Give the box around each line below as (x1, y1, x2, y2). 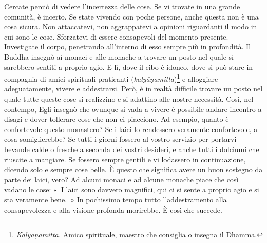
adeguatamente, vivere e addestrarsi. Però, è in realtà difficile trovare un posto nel (4, 83, 263, 94)
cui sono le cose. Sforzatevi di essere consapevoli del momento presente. (4, 31, 228, 42)
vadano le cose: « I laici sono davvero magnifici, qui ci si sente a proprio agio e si (4, 184, 259, 195)
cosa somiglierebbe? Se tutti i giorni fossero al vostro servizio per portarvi (4, 134, 237, 144)
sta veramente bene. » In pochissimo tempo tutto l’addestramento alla (4, 194, 227, 204)
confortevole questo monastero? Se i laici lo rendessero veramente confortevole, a (4, 123, 258, 134)
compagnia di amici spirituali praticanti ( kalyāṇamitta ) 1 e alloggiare (4, 72, 218, 84)
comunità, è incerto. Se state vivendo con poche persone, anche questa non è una (4, 11, 259, 22)
